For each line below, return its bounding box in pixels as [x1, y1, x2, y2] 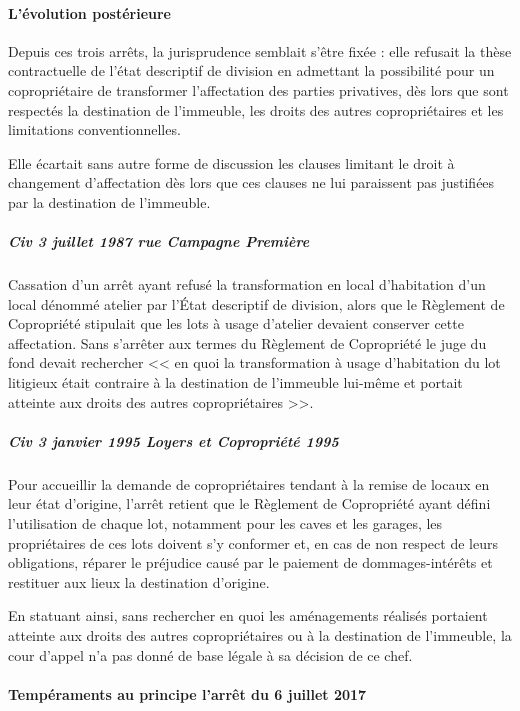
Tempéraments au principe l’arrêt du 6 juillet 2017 [8, 683, 367, 704]
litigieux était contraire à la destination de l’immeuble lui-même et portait [8, 372, 463, 393]
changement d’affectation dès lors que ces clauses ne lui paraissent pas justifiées [8, 172, 495, 193]
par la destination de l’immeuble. [8, 191, 211, 212]
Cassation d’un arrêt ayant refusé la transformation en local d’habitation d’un [8, 274, 486, 295]
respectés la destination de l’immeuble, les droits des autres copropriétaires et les [8, 99, 504, 120]
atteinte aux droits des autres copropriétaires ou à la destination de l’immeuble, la [8, 624, 512, 645]
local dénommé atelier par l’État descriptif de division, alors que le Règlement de [8, 293, 505, 314]
